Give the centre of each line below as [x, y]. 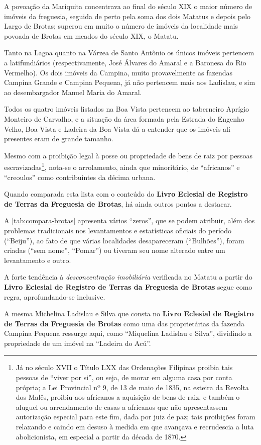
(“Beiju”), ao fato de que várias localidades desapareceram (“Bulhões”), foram [124, 240]
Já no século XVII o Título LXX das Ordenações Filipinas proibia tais [124, 367]
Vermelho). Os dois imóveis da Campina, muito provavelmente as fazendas [118, 72]
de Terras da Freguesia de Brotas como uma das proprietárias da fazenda [124, 323]
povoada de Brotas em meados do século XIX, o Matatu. [91, 35]
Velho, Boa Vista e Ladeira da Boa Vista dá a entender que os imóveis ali [117, 128]
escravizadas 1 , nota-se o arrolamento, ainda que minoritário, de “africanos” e [122, 166]
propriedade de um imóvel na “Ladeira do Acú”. [78, 343]
